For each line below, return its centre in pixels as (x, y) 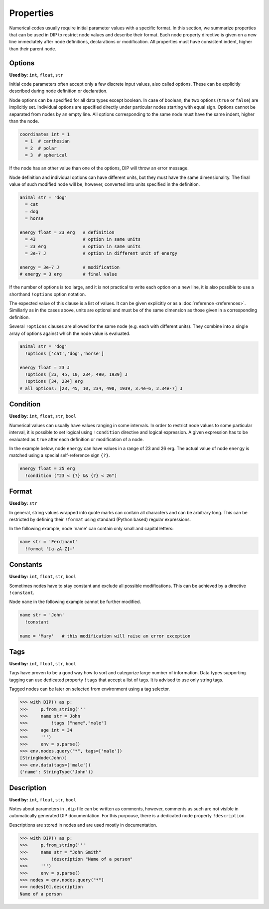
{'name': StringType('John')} (57, 772)
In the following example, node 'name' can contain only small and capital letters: (91, 529)
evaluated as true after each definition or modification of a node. (76, 439)
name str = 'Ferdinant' (49, 542)
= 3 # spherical (46, 155)
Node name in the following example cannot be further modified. (75, 602)
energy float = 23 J (45, 367)
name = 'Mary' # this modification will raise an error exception (105, 636)
